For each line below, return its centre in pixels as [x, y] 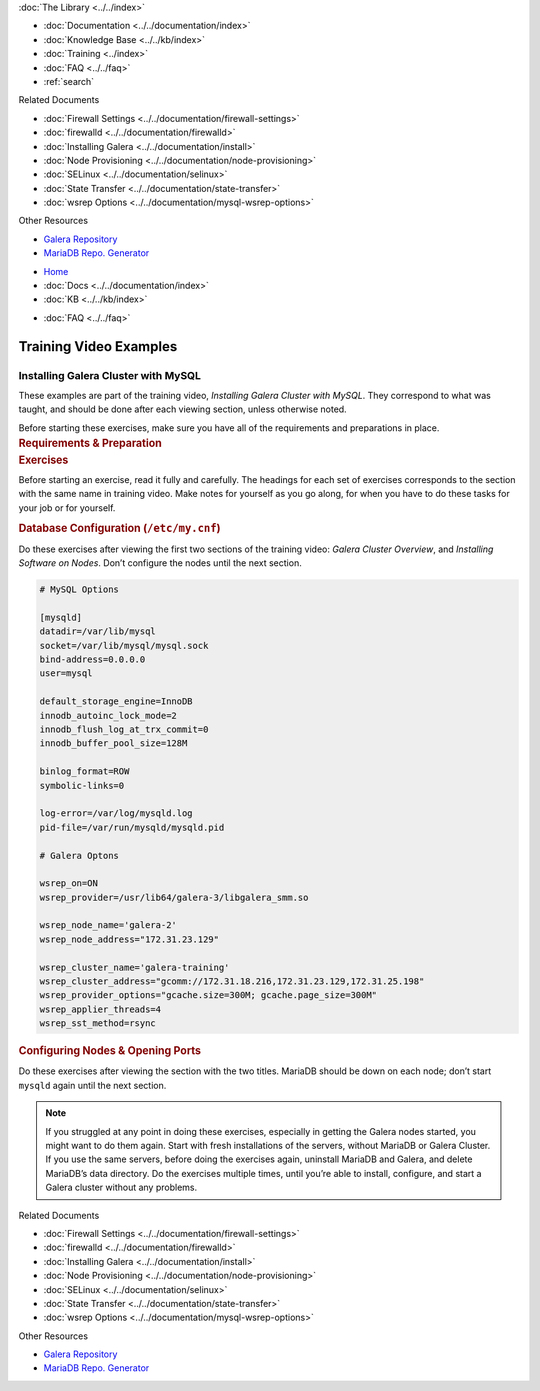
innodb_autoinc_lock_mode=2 [108, 715]
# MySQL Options [79, 589]
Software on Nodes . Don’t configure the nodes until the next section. [160, 563]
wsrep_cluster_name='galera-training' [134, 967]
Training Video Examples [98, 346]
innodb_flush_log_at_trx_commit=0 [124, 729]
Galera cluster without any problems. [121, 1187]
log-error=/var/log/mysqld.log [116, 813]
